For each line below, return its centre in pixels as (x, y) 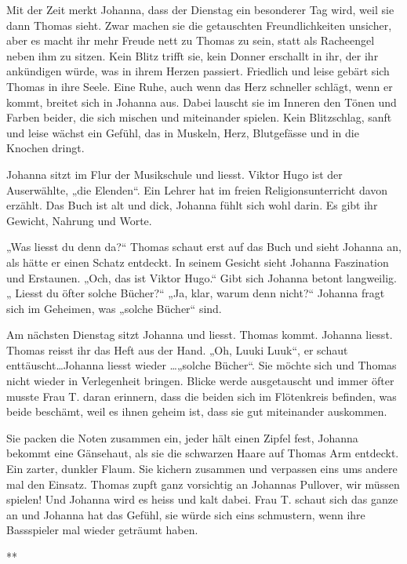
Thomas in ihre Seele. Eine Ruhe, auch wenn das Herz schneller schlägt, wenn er (200, 86)
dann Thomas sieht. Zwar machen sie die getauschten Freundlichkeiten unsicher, (199, 25)
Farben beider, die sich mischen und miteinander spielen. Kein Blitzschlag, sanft (199, 117)
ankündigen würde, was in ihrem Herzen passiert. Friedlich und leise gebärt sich (198, 71)
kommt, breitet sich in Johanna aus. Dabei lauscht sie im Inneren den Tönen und (202, 102)
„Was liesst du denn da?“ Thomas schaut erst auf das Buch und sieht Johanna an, (204, 247)
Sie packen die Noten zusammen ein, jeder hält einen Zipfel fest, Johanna (182, 437)
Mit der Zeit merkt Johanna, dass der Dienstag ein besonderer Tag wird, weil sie (200, 9)
